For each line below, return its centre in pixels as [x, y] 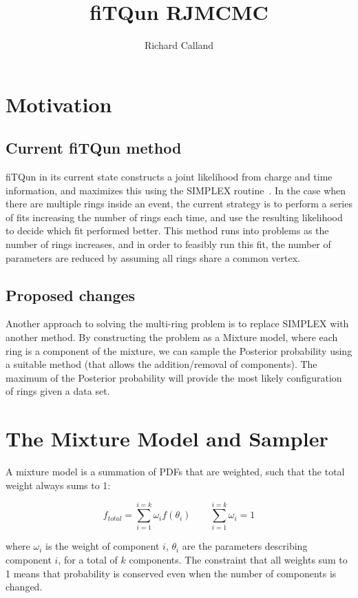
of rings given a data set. [58, 391]
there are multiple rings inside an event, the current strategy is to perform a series [179, 204]
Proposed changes [71, 295]
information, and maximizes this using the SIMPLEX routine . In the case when [176, 190]
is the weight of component [103, 546]
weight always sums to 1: [58, 485]
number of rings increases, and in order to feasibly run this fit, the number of [168, 244]
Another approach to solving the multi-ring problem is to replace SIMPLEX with [177, 323]
